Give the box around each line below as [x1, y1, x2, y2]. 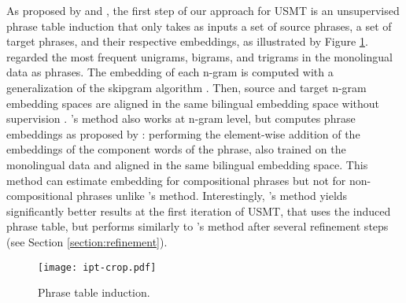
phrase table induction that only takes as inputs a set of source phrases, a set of [6, 17, 392, 34]
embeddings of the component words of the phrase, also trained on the [6, 141, 346, 157]
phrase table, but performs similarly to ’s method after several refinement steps [6, 218, 389, 235]
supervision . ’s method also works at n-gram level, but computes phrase [6, 110, 356, 127]
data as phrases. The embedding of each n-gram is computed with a [6, 64, 334, 80]
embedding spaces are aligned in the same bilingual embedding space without [6, 94, 380, 111]
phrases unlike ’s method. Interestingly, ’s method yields [76, 187, 348, 204]
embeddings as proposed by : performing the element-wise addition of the [6, 125, 360, 142]
